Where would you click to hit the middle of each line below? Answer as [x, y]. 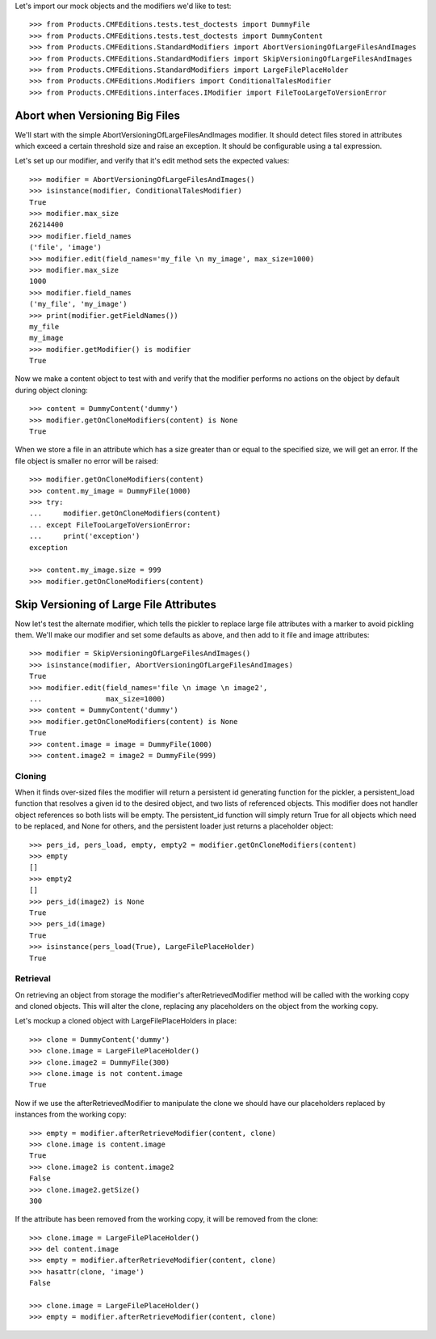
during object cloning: [51, 390]
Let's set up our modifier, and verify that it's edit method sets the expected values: [152, 161]
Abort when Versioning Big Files [98, 115]
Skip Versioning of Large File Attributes [116, 604]
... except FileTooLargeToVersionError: [110, 525]
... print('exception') [85, 536]
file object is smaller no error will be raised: [87, 460]
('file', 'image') [66, 248]
